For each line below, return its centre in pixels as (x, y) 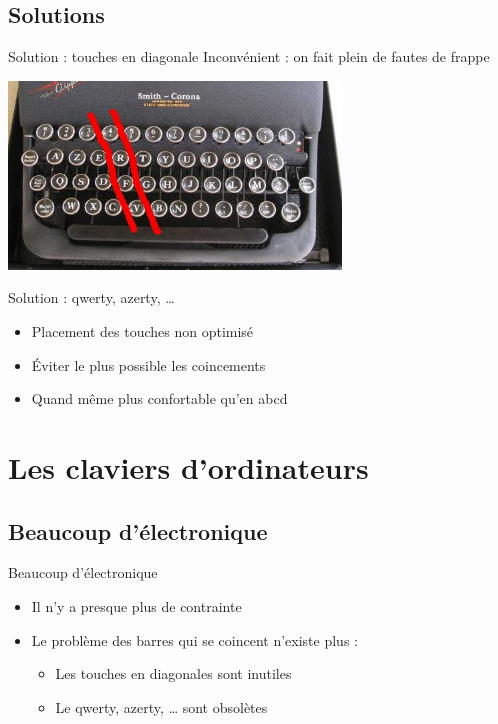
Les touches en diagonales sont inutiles (173, 673)
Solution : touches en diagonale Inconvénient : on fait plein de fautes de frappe (249, 56)
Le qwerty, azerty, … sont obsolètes (161, 706)
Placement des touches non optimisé (142, 330)
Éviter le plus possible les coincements (148, 364)
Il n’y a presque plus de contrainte (136, 605)
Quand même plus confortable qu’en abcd (159, 398)
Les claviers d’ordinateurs (188, 466)
